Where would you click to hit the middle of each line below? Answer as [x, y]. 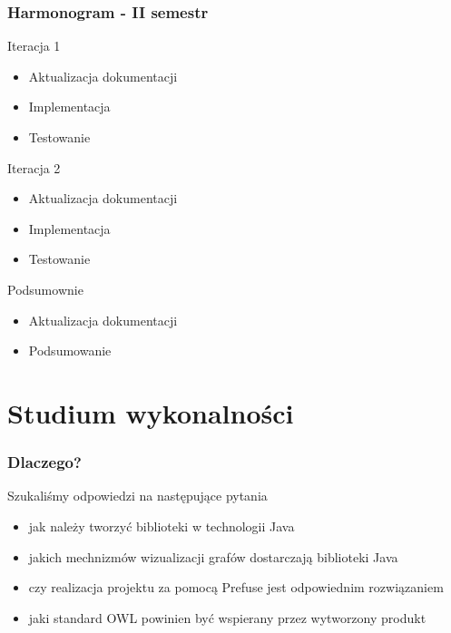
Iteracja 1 [34, 46]
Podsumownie [45, 289]
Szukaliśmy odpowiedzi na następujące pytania [137, 496]
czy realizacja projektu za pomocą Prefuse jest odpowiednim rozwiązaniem [236, 587]
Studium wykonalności [151, 412]
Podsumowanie [70, 351]
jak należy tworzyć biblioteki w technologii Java [162, 526]
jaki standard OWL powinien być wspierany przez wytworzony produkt [227, 617]
